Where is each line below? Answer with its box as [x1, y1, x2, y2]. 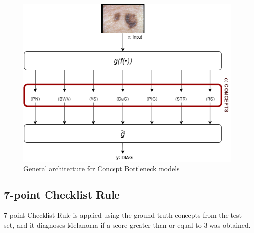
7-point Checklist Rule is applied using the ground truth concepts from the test [4, 210, 242, 220]
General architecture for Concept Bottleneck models [23, 163, 180, 173]
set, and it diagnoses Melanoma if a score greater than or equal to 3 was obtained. [4, 219, 251, 230]
